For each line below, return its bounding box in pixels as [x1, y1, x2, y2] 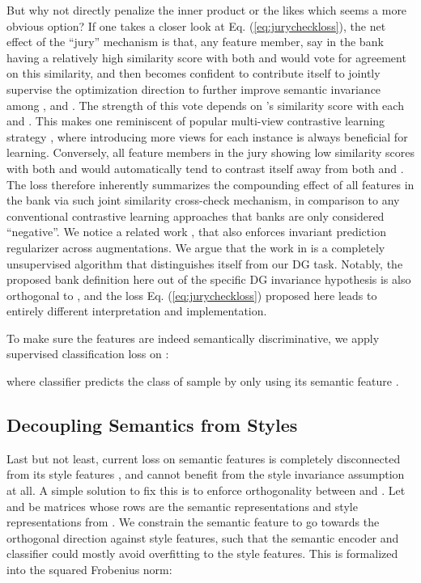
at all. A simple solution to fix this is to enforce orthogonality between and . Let [6, 482, 406, 499]
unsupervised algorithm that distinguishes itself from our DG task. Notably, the [6, 255, 403, 272]
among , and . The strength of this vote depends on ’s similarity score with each [6, 96, 404, 113]
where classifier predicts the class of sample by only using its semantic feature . [6, 373, 399, 390]
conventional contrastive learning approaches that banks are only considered [6, 207, 385, 224]
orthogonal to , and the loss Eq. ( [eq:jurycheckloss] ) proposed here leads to [6, 286, 377, 303]
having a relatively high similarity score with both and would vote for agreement [6, 49, 406, 65]
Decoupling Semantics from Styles [6, 412, 298, 437]
